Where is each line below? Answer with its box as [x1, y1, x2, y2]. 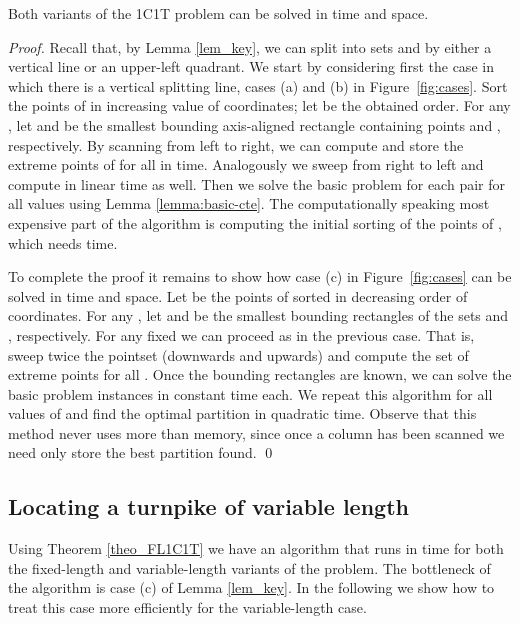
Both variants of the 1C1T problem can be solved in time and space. [8, 3, 429, 23]
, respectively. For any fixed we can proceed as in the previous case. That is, [8, 324, 475, 345]
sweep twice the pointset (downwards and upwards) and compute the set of [8, 344, 469, 365]
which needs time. [8, 232, 118, 253]
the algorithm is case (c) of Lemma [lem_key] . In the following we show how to [8, 577, 495, 598]
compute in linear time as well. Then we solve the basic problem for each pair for [8, 173, 505, 194]
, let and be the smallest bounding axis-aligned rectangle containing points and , [8, 114, 501, 135]
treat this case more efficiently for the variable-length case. [8, 597, 367, 618]
